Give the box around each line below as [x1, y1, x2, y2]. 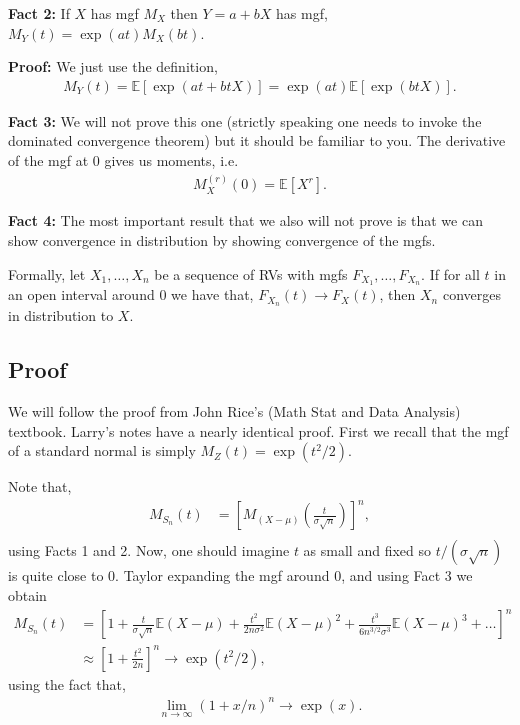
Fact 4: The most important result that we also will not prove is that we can [8, 210, 483, 231]
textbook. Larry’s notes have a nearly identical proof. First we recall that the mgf [8, 420, 509, 441]
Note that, [8, 476, 72, 497]
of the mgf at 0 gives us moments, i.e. [8, 150, 239, 170]
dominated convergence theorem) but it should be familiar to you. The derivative [8, 130, 506, 151]
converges [442, 284, 501, 305]
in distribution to [8, 305, 114, 326]
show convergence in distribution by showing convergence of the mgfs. [8, 230, 436, 251]
